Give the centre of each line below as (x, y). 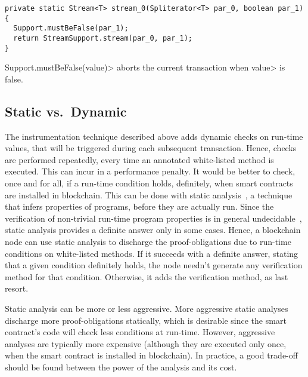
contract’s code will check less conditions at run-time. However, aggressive (140, 332)
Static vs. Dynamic (66, 111)
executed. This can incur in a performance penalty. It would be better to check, (150, 171)
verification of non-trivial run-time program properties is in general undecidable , (153, 218)
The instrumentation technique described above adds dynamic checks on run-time (154, 136)
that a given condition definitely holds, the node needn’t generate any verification (154, 265)
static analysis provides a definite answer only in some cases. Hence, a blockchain (153, 230)
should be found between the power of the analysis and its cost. (121, 367)
